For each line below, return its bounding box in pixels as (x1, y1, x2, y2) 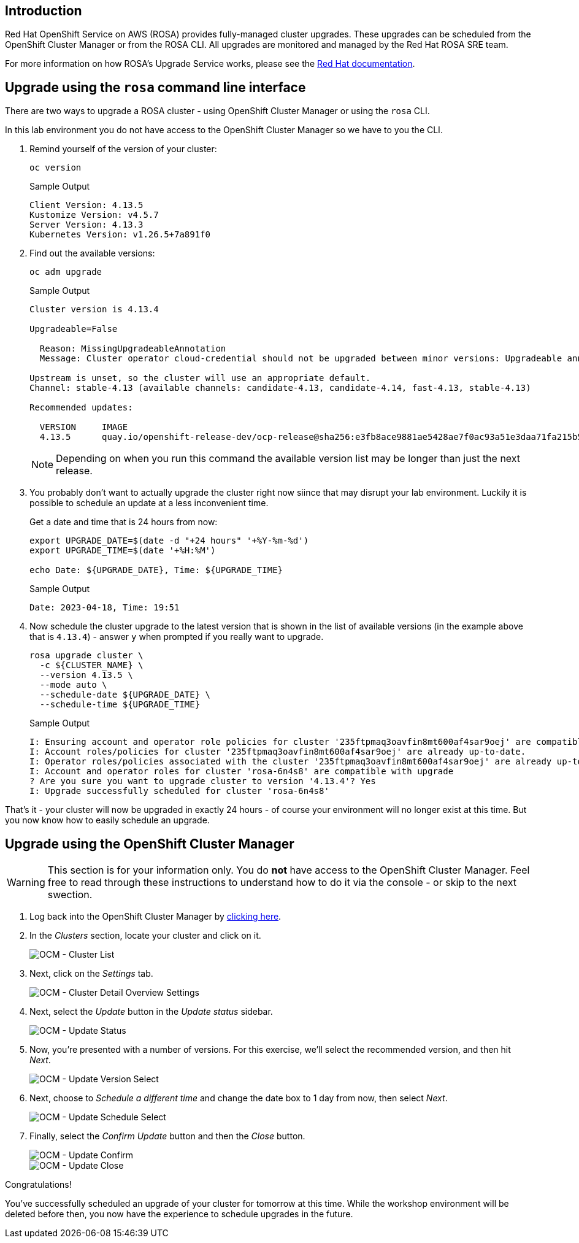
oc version (29, 163, 82, 173)
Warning (7, 876, 45, 889)
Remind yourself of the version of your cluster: (29, 144, 217, 155)
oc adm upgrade (29, 267, 102, 277)
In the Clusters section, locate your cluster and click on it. (29, 930, 261, 941)
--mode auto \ (39, 680, 107, 690)
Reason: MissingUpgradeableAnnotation (39, 344, 226, 354)
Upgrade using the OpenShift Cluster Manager (5, 836, 294, 852)
